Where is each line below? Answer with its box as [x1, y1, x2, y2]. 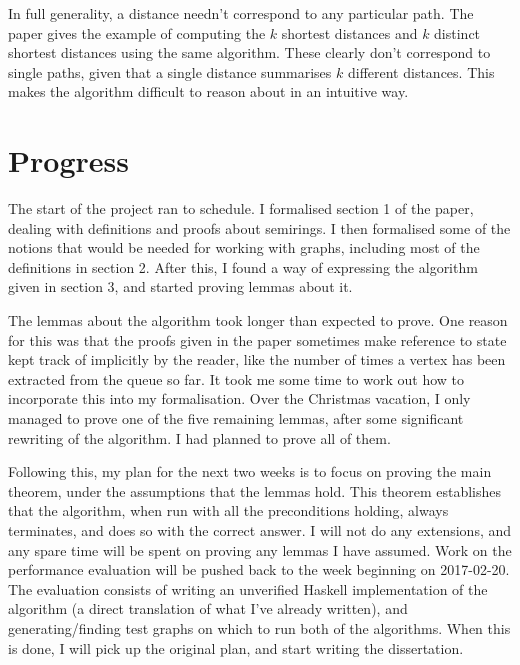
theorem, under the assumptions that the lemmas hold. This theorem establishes [8, 480, 502, 501]
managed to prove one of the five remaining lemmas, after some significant [8, 408, 464, 429]
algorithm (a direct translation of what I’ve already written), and [8, 598, 408, 619]
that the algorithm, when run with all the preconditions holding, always [8, 500, 449, 521]
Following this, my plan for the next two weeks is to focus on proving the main [8, 461, 492, 482]
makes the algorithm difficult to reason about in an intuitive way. [8, 81, 409, 102]
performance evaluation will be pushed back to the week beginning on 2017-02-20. [8, 559, 510, 580]
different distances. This [347, 61, 495, 82]
